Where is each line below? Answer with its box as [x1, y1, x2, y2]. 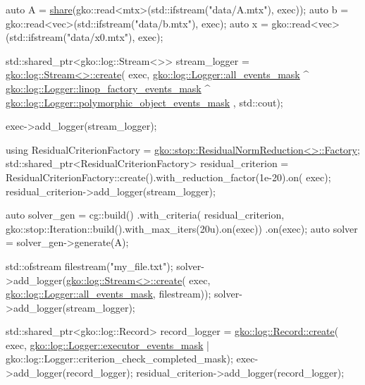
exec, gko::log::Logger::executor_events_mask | [6, 337, 209, 352]
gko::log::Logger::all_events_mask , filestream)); [6, 286, 211, 301]
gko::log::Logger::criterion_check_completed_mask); [6, 351, 233, 366]
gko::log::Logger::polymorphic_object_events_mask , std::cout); [6, 94, 283, 109]
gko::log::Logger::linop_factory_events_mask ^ [6, 80, 211, 95]
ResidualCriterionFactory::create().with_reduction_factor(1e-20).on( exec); [6, 169, 331, 184]
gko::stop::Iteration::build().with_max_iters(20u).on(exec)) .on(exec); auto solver [6, 221, 358, 236]
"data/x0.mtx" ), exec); [66, 30, 163, 44]
